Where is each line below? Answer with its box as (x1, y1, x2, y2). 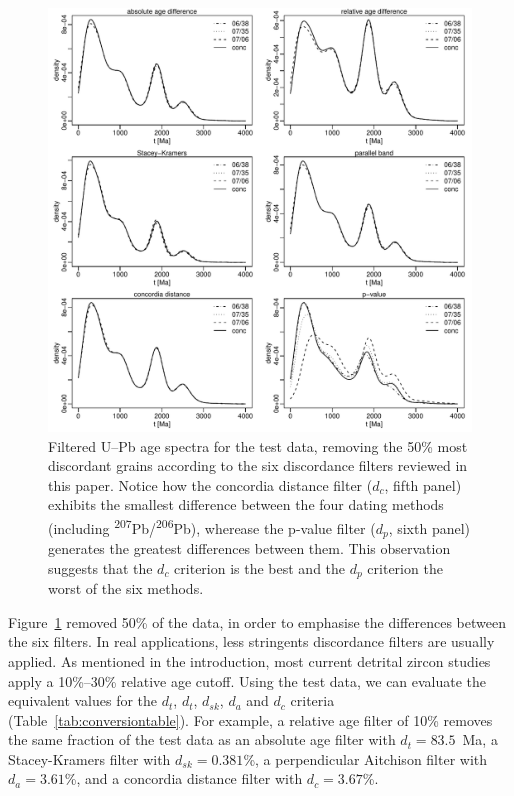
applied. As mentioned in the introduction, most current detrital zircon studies (8, 650, 491, 671)
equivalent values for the (8, 690, 158, 711)
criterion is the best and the (174, 557, 346, 578)
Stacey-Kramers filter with (8, 748, 171, 769)
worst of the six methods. (48, 578, 204, 599)
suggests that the (48, 557, 153, 578)
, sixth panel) (388, 517, 471, 538)
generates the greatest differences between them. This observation (48, 538, 451, 559)
